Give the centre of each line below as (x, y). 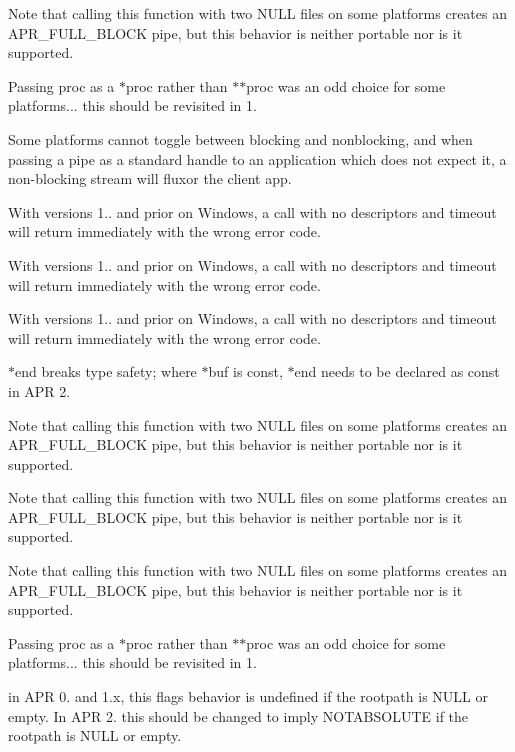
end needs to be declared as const (397, 371)
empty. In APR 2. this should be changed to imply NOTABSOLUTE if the (238, 715)
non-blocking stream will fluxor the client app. (150, 178)
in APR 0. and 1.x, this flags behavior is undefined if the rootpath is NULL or (248, 696)
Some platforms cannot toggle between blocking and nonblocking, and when (240, 138)
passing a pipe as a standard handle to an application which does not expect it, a (257, 158)
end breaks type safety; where (106, 371)
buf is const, (245, 371)
